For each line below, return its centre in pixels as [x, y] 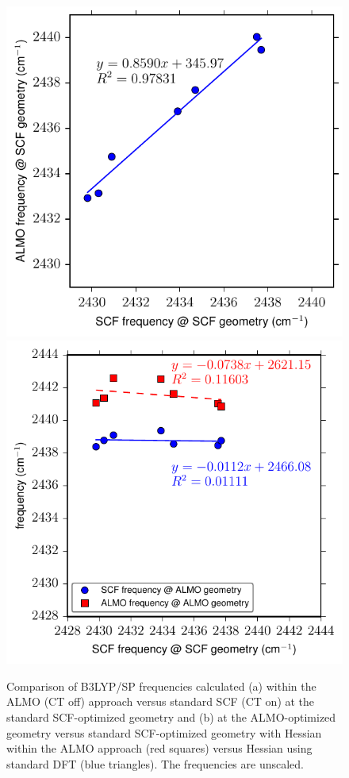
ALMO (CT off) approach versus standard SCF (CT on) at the [161, 701]
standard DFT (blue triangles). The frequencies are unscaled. [155, 763]
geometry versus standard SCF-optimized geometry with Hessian [164, 732]
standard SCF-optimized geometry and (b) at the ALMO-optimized [171, 717]
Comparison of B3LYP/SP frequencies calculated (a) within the [161, 686]
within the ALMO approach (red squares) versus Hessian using [159, 748]
